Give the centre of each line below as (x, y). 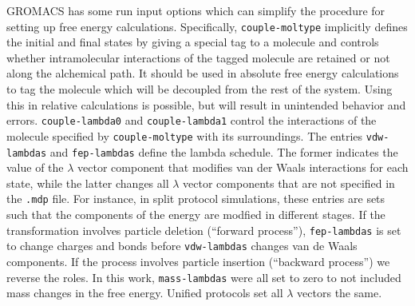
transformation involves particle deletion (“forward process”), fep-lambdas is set (204, 230)
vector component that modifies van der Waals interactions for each (243, 167)
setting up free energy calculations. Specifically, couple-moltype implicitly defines (207, 26)
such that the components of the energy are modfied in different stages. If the (196, 215)
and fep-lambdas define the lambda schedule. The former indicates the (224, 151)
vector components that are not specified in (289, 183)
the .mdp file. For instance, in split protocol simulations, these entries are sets (196, 199)
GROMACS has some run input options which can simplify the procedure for (196, 10)
